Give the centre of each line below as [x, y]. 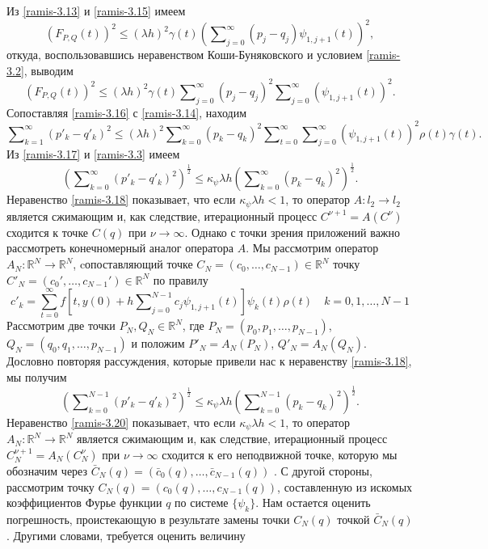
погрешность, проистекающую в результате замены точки [148, 519]
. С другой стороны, [323, 470]
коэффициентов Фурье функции [84, 503]
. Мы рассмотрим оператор [312, 248]
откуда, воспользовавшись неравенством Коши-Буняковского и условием [185, 55]
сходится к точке [48, 232]
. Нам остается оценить [313, 503]
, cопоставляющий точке [133, 264]
